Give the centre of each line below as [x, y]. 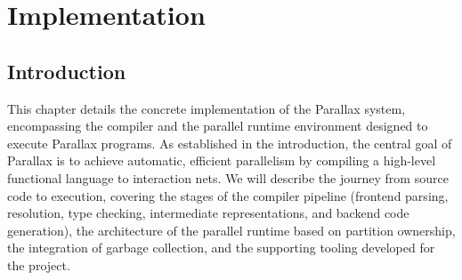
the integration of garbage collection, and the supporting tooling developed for [221, 248]
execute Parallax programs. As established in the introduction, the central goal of [230, 143]
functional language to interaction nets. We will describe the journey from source [228, 177]
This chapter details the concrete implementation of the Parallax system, [207, 108]
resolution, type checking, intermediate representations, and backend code [208, 213]
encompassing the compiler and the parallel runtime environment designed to [218, 126]
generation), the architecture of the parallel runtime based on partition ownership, [231, 230]
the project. [39, 264]
